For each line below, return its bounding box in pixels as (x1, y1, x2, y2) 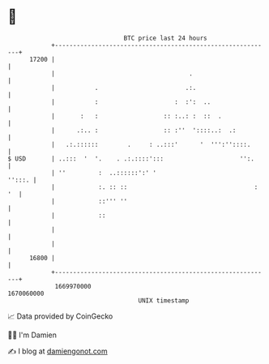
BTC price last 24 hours (123, 34, 207, 42)
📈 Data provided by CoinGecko (7, 311, 113, 321)
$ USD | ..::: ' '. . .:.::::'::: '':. (7, 154, 254, 163)
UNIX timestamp (138, 296, 190, 305)
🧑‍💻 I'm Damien (7, 330, 58, 340)
